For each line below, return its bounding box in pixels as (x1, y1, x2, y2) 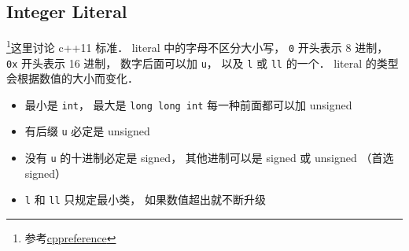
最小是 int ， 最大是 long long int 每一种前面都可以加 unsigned (24, 96, 352, 113)
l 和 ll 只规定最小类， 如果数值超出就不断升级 (24, 191, 266, 208)
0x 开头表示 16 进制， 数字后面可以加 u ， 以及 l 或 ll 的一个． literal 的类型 (6, 54, 399, 71)
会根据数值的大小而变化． (6, 70, 138, 87)
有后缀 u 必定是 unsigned (24, 123, 150, 139)
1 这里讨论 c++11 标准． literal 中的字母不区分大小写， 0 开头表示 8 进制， (6, 37, 389, 55)
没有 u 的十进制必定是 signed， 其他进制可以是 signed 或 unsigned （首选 (24, 149, 394, 166)
